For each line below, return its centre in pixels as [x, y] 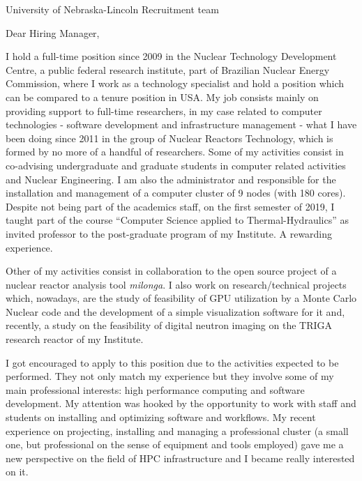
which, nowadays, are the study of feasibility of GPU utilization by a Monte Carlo [181, 298]
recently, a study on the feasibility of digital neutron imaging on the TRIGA [169, 325]
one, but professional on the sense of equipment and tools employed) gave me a [175, 444]
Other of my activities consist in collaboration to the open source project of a [171, 271]
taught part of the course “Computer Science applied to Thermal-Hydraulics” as [177, 220]
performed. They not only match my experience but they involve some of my [170, 376]
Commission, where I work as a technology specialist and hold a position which [175, 83]
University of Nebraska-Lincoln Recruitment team [112, 9]
